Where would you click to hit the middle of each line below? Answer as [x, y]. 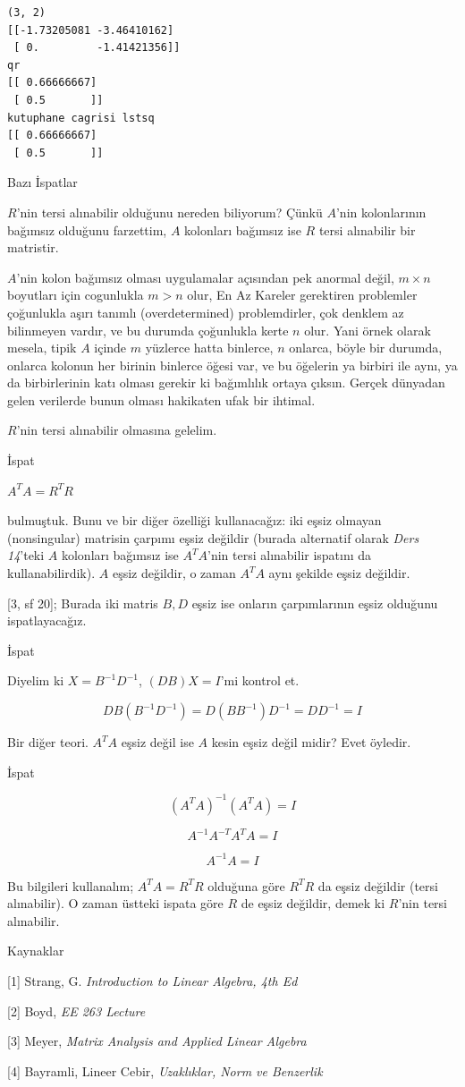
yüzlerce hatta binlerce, [209, 348]
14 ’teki [26, 555]
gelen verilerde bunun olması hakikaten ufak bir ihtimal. [161, 399]
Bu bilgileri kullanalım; [71, 885]
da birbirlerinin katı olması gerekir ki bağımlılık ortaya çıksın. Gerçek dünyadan [226, 382]
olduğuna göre [246, 885]
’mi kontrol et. [260, 680]
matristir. [33, 247]
